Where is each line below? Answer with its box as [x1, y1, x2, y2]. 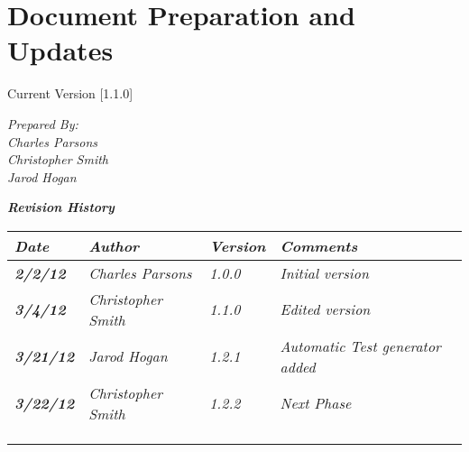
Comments [280, 235, 358, 256]
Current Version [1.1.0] [7, 84, 133, 103]
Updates [7, 32, 114, 69]
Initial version [280, 262, 369, 283]
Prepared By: [7, 114, 78, 133]
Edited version [280, 299, 371, 320]
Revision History [7, 198, 115, 217]
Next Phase [280, 392, 352, 414]
